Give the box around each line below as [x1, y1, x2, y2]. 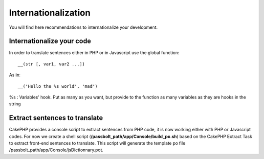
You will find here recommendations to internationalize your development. [9, 24, 158, 30]
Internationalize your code [9, 37, 91, 45]
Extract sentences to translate [9, 114, 103, 122]
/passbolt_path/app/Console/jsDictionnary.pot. [9, 147, 104, 153]
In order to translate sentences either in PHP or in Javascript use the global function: [9, 50, 179, 56]
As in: [9, 72, 21, 78]
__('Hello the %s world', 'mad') [18, 83, 98, 89]
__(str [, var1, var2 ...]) [18, 61, 85, 67]
